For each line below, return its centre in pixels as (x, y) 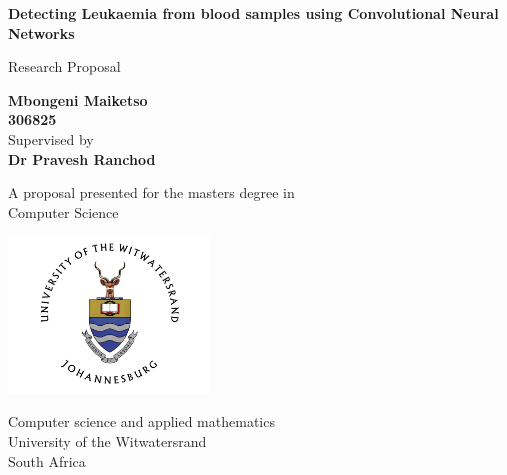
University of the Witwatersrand (107, 441)
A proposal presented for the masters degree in (151, 192)
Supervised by (51, 138)
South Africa (47, 460)
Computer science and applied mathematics (141, 421)
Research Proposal (64, 66)
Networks (41, 32)
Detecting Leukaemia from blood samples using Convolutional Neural (253, 13)
